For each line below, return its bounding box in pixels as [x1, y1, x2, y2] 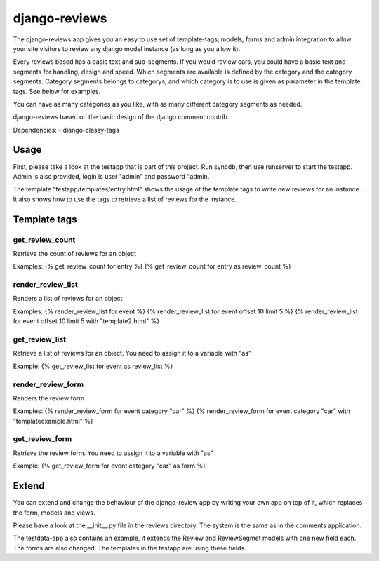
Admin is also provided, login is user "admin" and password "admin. [13, 172, 210, 180]
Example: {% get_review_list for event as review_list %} [13, 362, 173, 370]
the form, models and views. [13, 508, 95, 517]
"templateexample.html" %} [13, 417, 94, 425]
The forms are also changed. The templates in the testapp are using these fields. [13, 543, 247, 552]
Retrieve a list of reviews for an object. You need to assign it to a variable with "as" [13, 349, 252, 358]
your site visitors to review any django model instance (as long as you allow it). [13, 44, 241, 53]
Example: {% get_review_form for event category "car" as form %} [13, 461, 206, 470]
